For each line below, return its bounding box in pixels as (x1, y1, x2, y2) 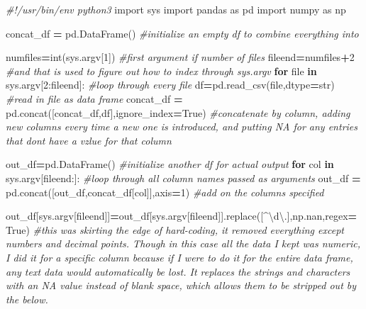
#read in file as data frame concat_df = (6, 91, 183, 106)
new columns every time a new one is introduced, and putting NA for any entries (6, 119, 358, 134)
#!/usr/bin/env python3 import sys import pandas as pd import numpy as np (6, 2, 346, 16)
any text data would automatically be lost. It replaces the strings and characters (6, 264, 350, 279)
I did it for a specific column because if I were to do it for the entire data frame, (6, 249, 353, 264)
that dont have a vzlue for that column (6, 133, 172, 147)
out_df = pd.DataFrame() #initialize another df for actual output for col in (6, 157, 334, 172)
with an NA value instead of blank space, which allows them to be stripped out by (6, 278, 357, 293)
